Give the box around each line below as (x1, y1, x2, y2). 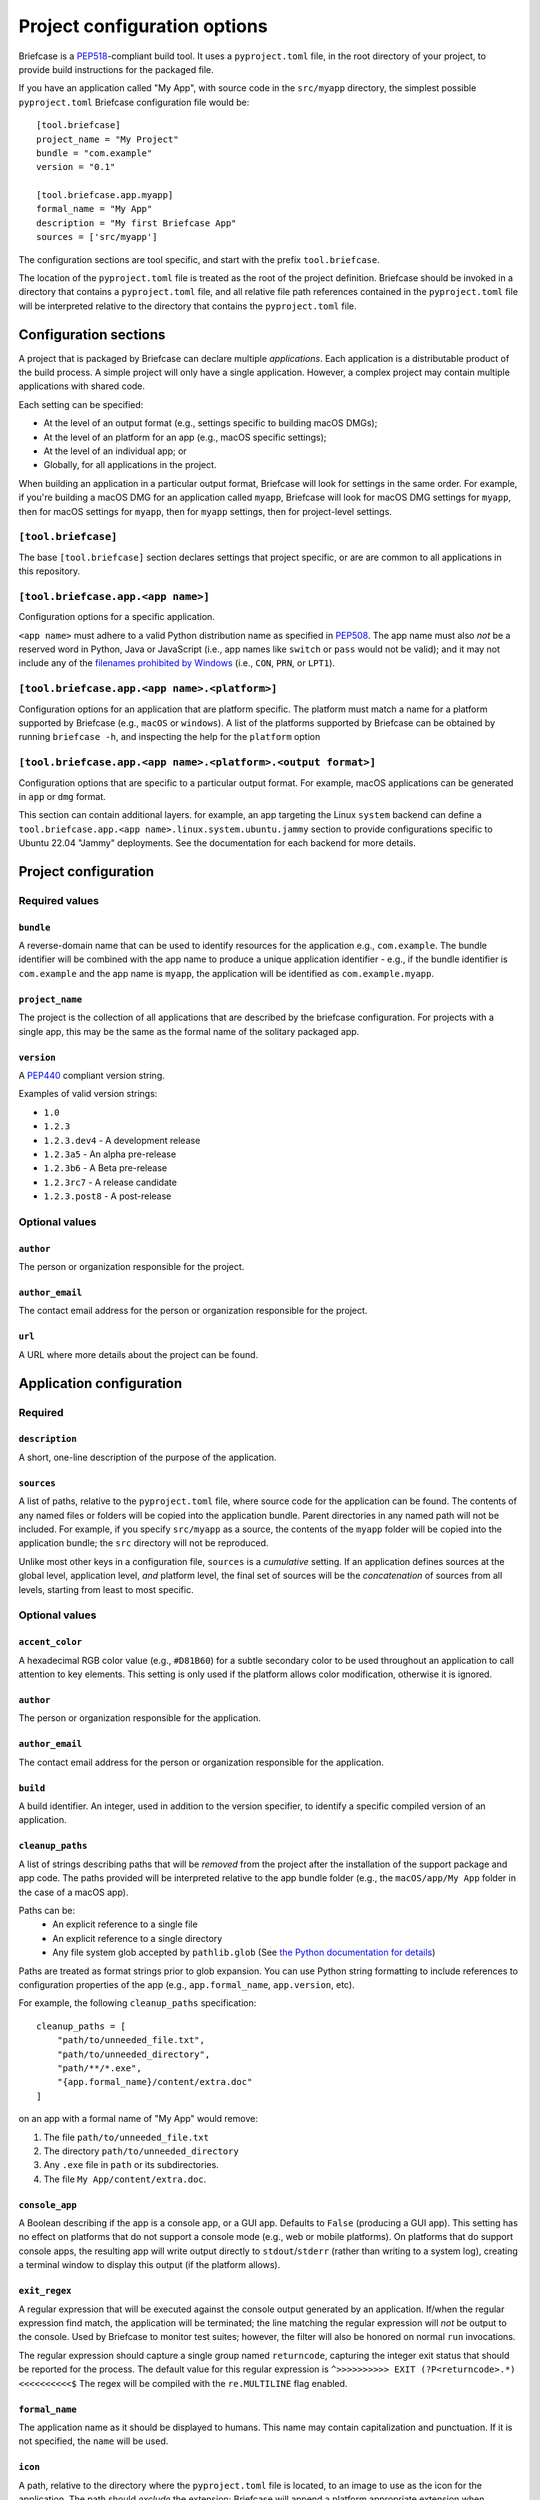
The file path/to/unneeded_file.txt (43, 2131, 210, 2143)
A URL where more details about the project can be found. (18, 1348, 259, 1360)
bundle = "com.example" (36, 147, 153, 159)
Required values (18, 893, 100, 907)
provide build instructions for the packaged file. (18, 63, 214, 75)
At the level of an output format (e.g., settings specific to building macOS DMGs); (43, 417, 378, 429)
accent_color (18, 1636, 83, 1648)
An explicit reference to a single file (52, 1918, 199, 1930)
